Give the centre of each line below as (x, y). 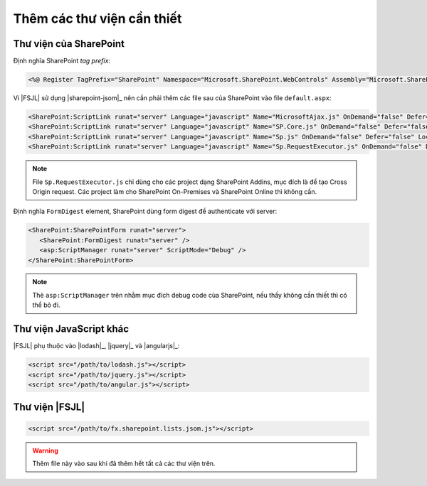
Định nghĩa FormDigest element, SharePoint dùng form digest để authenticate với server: (145, 211)
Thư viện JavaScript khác (71, 329)
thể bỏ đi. (46, 305)
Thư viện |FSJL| (49, 407)
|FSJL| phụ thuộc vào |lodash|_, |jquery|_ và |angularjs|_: (96, 346)
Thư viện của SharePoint (69, 44)
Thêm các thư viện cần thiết (97, 18)
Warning (45, 450)
